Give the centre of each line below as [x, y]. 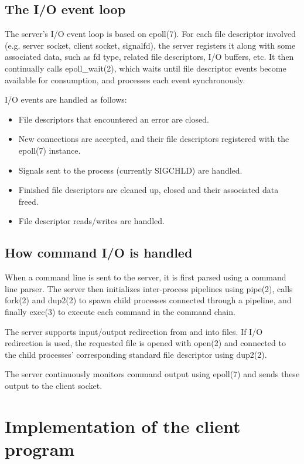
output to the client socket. [54, 385]
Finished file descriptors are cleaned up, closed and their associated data [148, 190]
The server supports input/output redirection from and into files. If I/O [134, 331]
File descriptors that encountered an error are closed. [114, 119]
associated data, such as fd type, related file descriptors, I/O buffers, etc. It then [149, 57]
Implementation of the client [123, 426]
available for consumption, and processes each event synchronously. [125, 79]
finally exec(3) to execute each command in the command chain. [120, 311]
